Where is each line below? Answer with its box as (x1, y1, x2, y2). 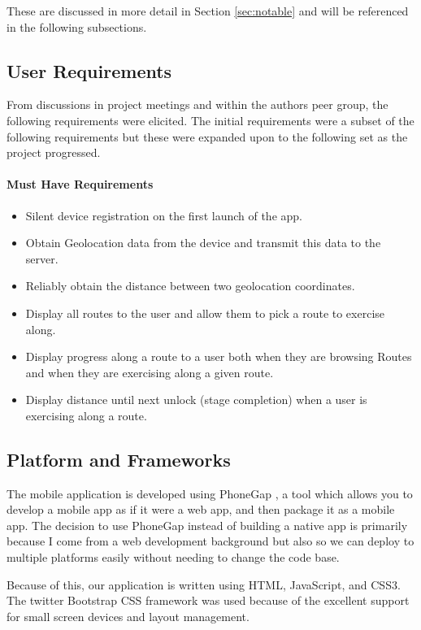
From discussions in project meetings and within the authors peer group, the (7, 96, 388, 113)
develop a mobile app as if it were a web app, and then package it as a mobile (7, 501, 395, 518)
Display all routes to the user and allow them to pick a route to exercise (25, 304, 385, 321)
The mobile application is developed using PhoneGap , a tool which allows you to (7, 484, 413, 502)
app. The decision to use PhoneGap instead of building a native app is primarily (7, 516, 408, 533)
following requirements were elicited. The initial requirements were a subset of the (7, 111, 414, 128)
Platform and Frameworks (7, 446, 231, 471)
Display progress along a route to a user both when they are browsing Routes (25, 348, 412, 365)
